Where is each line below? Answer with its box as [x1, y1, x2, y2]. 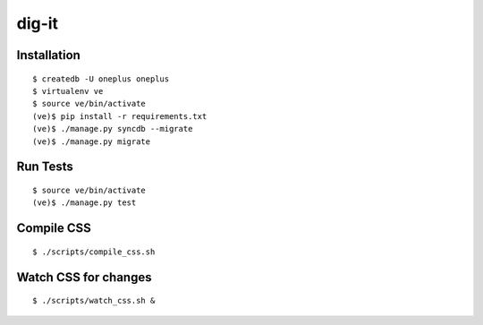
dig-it [16, 13, 58, 33]
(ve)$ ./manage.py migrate [32, 136, 151, 147]
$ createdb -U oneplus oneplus [32, 73, 170, 84]
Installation [16, 47, 80, 63]
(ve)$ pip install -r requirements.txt [32, 111, 208, 121]
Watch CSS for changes [16, 269, 152, 285]
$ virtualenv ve [32, 86, 104, 96]
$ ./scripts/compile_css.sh [32, 246, 156, 257]
